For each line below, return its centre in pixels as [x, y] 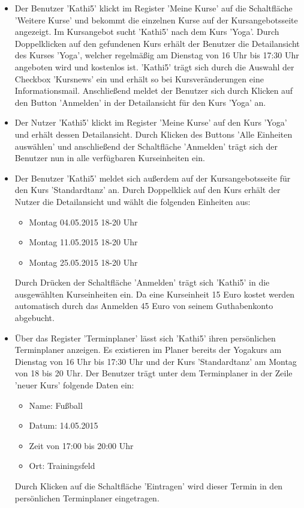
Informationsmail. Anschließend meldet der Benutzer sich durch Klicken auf [154, 90]
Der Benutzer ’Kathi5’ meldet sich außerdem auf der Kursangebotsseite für [153, 178]
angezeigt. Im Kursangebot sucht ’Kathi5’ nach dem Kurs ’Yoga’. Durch [147, 32]
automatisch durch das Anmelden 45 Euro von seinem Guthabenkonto [144, 306]
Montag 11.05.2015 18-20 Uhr [83, 242]
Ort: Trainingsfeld [62, 466]
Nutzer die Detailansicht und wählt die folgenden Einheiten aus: [133, 201]
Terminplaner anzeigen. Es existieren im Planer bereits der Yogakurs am [148, 350]
